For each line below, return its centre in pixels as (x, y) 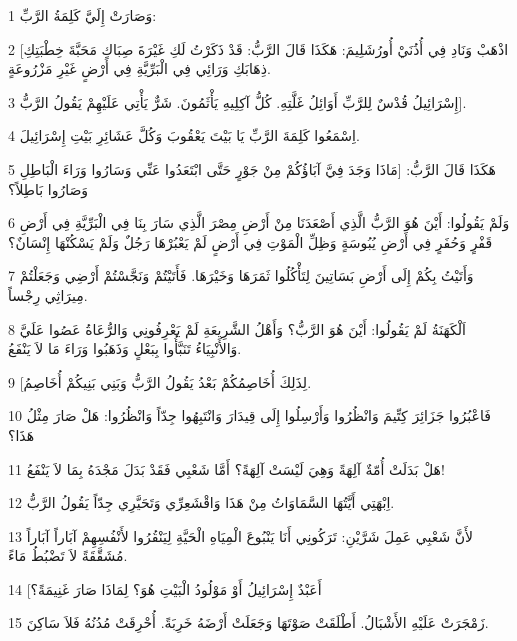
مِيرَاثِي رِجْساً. (48, 294)
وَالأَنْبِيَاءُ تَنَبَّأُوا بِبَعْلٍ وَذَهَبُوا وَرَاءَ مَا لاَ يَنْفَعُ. (125, 348)
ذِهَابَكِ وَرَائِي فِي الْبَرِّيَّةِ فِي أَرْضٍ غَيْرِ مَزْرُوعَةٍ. (139, 68)
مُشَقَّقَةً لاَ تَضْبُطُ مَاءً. (68, 555)
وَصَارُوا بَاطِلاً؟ (48, 188)
